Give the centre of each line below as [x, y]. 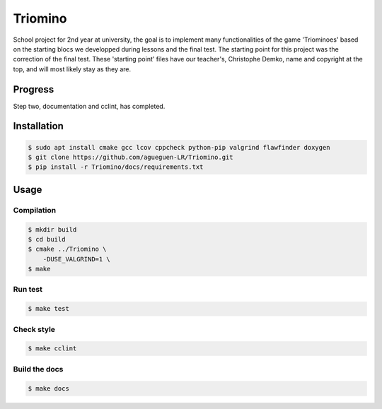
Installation [38, 126]
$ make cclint [52, 349]
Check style [34, 329]
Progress [34, 89]
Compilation [35, 210]
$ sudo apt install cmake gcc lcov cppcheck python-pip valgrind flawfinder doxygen [179, 147]
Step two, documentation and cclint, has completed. [89, 106]
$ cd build [47, 239]
